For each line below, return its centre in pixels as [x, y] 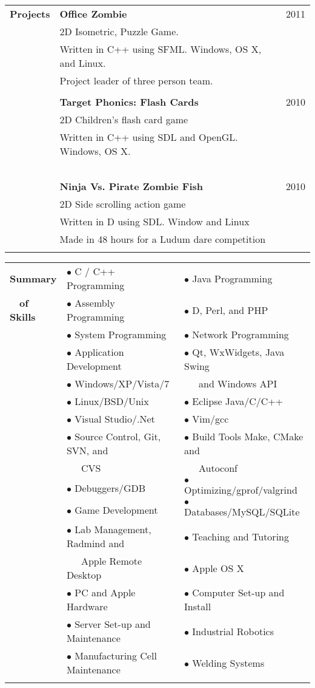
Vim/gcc [211, 419]
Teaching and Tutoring [240, 536]
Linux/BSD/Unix [112, 401]
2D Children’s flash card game [124, 119]
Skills [23, 317]
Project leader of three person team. [136, 80]
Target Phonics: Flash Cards [129, 102]
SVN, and [87, 450]
